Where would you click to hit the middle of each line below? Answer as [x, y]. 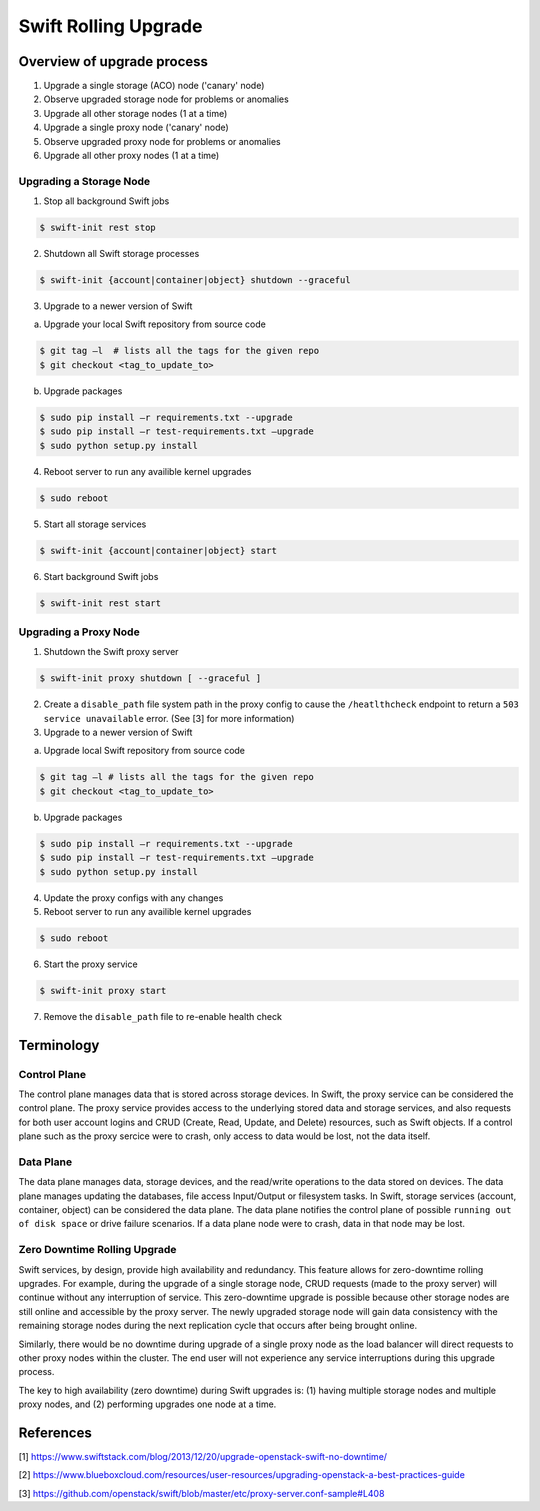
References [55, 1432]
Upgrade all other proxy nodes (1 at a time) [131, 156]
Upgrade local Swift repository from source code [144, 751]
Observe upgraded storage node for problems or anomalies [166, 99]
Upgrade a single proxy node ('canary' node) [136, 127]
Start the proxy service [91, 964]
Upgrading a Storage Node [84, 181]
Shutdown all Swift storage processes [121, 254]
